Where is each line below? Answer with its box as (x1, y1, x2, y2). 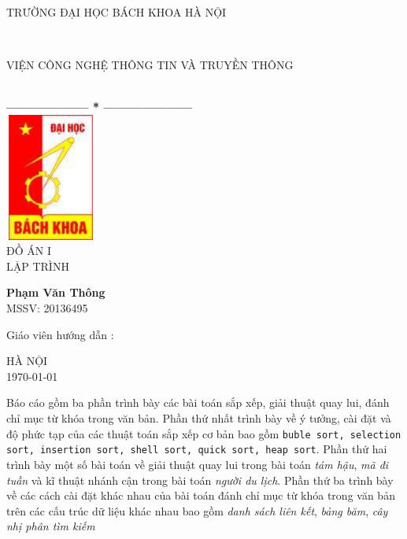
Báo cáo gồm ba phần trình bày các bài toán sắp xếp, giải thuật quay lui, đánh (6, 394, 390, 411)
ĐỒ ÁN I (6, 242, 51, 259)
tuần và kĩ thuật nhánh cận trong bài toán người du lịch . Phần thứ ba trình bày (6, 471, 394, 488)
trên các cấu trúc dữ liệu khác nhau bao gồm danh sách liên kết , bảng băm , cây (6, 502, 388, 519)
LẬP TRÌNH (6, 257, 69, 274)
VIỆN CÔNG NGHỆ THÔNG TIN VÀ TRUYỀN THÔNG (6, 57, 294, 73)
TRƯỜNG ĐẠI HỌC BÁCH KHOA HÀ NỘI (6, 4, 227, 20)
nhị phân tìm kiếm (6, 518, 95, 534)
